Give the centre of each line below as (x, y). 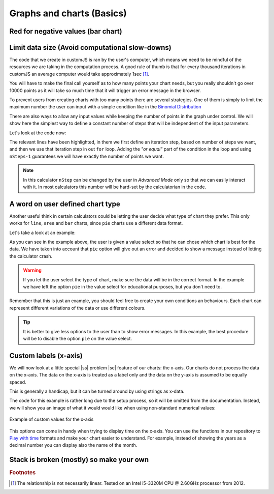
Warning (32, 270)
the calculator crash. (31, 256)
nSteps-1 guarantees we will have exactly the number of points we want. (87, 156)
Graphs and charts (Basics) (68, 13)
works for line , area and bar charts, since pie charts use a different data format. (96, 223)
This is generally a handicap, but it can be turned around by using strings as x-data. (97, 391)
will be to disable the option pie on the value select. (77, 338)
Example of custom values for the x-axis (52, 419)
